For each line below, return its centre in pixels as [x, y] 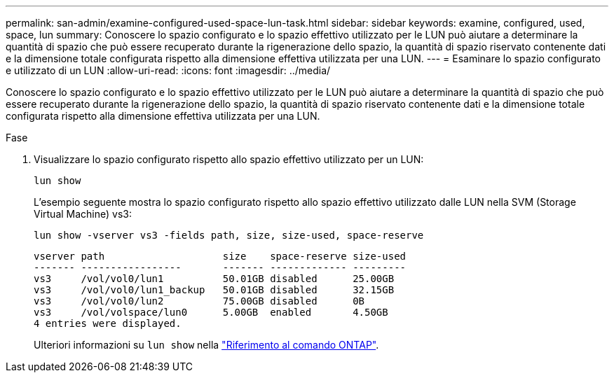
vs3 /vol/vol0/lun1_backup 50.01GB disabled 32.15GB [214, 290]
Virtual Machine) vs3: [83, 214]
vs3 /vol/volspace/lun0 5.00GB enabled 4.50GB [211, 312]
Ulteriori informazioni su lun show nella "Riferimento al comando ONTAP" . [206, 345]
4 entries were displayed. [108, 323]
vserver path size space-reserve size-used [220, 256]
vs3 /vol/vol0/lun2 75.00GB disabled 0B [199, 301]
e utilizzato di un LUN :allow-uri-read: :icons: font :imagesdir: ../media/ [168, 70]
